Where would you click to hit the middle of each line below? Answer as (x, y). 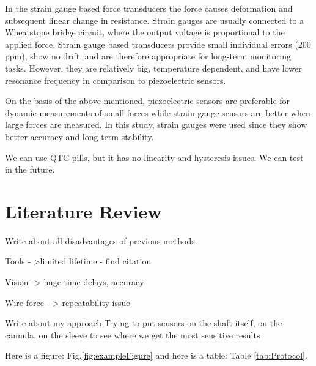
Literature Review (83, 211)
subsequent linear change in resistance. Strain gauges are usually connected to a (155, 20)
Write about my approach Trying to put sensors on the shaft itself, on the (144, 323)
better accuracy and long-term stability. (79, 136)
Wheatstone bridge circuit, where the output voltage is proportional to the (145, 32)
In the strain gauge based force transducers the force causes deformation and (149, 8)
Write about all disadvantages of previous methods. (101, 240)
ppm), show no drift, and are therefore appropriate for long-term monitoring (148, 56)
